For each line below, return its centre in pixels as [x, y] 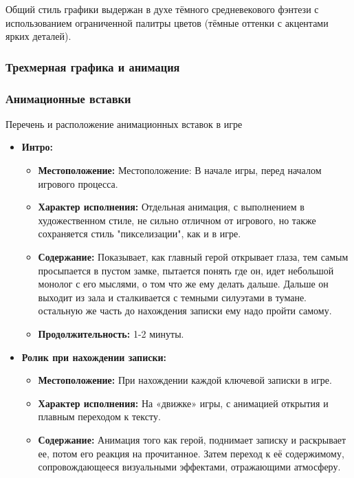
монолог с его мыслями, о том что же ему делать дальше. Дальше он [183, 284]
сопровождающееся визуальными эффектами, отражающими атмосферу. [189, 467]
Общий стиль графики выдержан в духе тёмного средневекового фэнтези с [162, 9]
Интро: [37, 147]
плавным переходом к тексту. [99, 416]
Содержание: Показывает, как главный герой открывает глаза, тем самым [193, 257]
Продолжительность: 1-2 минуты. [111, 333]
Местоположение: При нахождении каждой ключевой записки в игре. [185, 380]
